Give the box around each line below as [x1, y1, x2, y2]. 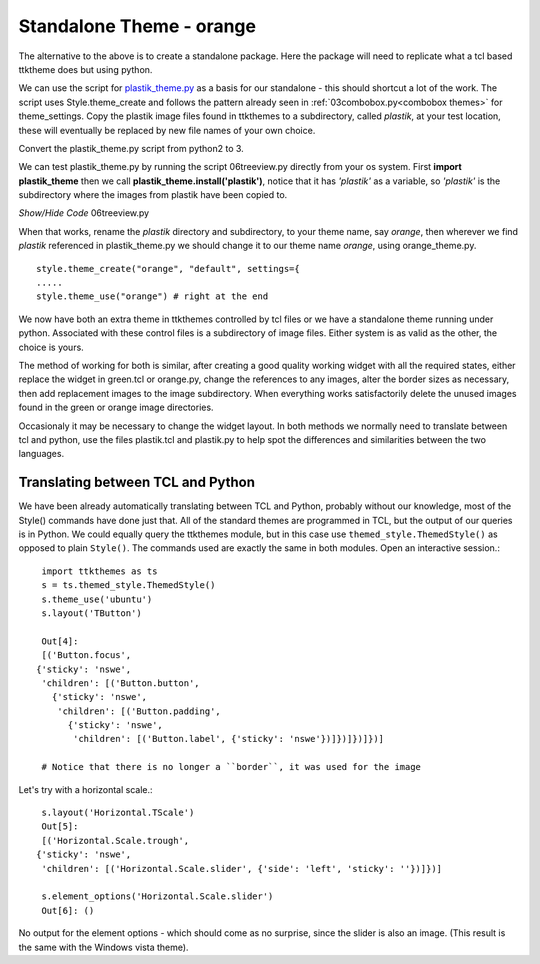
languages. [18, 448, 65, 460]
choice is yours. [18, 341, 84, 353]
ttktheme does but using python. [18, 63, 153, 75]
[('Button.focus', [41, 650, 132, 661]
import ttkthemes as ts [41, 565, 158, 577]
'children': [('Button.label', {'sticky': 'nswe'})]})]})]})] [73, 733, 385, 745]
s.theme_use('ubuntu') [41, 593, 153, 605]
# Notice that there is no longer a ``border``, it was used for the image [41, 761, 422, 773]
